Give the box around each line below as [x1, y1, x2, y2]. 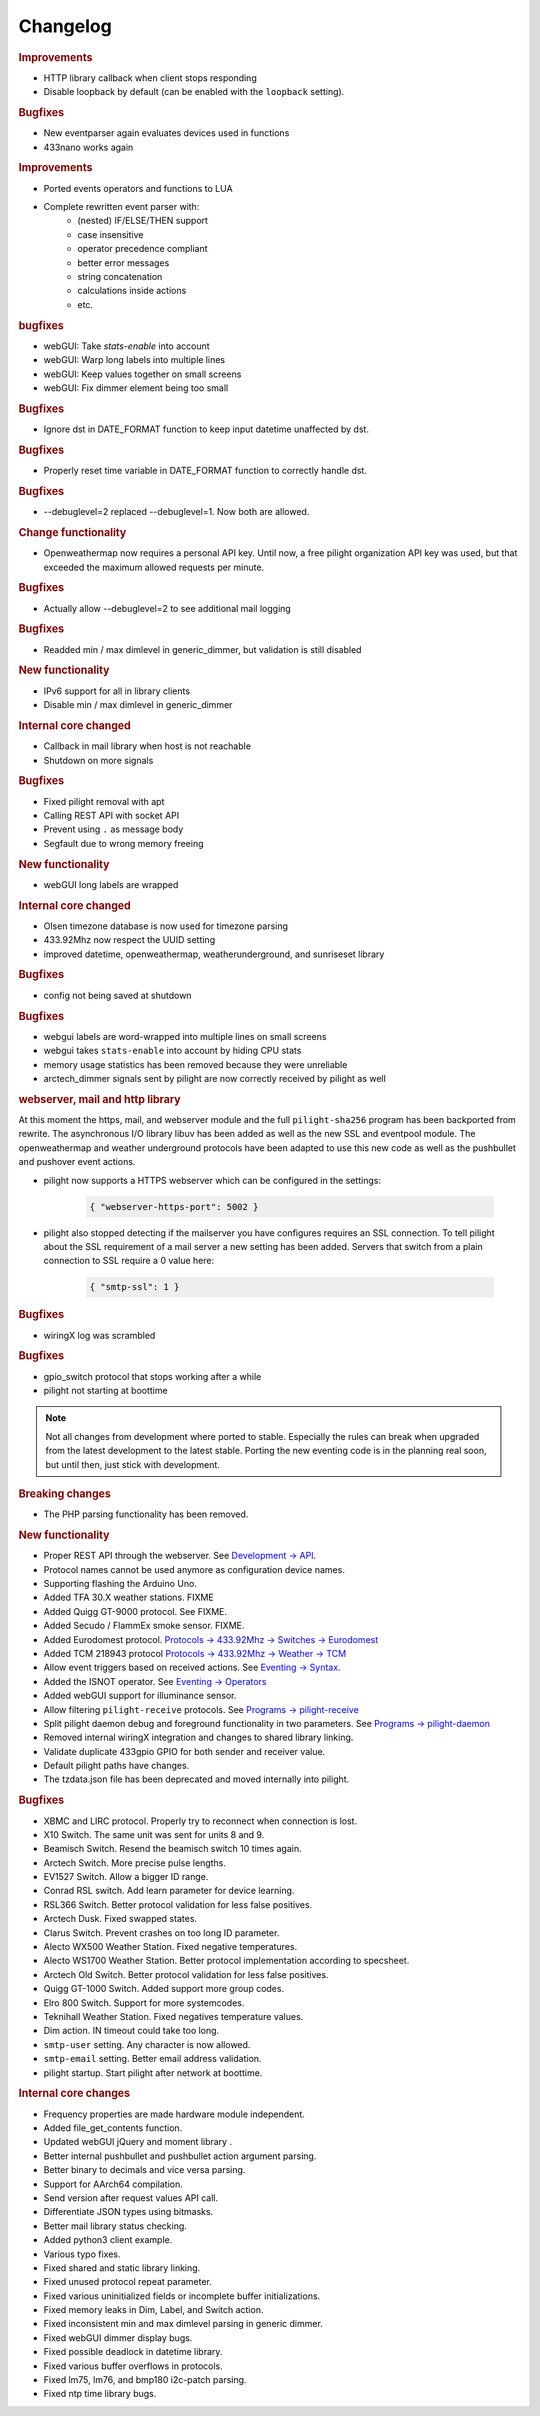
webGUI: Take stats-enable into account [43, 340, 210, 352]
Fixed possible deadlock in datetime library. [43, 2346, 223, 2358]
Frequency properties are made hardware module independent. [43, 2108, 305, 2120]
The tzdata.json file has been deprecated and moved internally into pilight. [43, 1773, 350, 1785]
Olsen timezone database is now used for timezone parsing [43, 920, 289, 932]
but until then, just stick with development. [45, 1458, 220, 1470]
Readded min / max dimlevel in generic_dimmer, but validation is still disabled [43, 643, 362, 655]
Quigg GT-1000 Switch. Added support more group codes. [43, 1983, 285, 1995]
